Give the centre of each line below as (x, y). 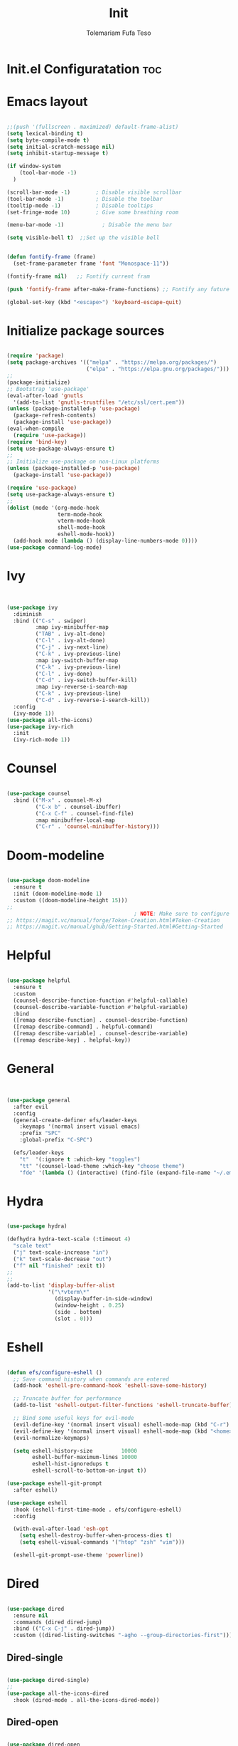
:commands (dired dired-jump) (58, 1622)
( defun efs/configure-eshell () (54, 1372)
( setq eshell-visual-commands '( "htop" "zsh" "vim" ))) (102, 1542)
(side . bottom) (78, 1312)
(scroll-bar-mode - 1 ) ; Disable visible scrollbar (94, 192)
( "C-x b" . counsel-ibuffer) (78, 807)
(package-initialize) (39, 382)
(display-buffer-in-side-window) (104, 1299)
